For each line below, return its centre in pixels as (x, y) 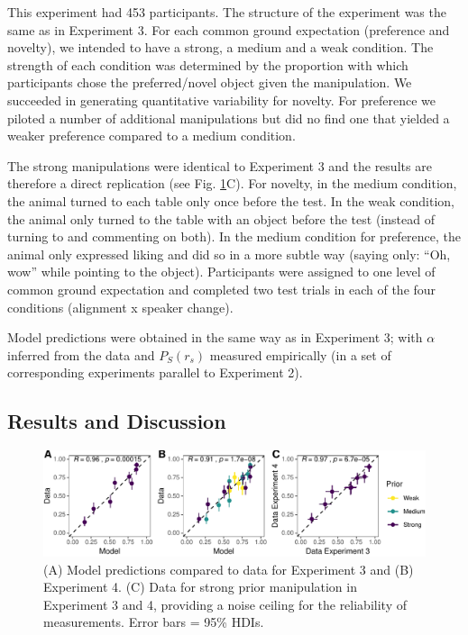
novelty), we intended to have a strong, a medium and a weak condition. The (220, 47)
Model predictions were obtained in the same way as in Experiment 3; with (215, 337)
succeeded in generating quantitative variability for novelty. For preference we (221, 100)
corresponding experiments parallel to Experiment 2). (155, 372)
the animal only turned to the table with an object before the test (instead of (221, 218)
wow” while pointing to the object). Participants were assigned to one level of (221, 272)
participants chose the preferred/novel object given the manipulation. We (210, 82)
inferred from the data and (81, 354)
